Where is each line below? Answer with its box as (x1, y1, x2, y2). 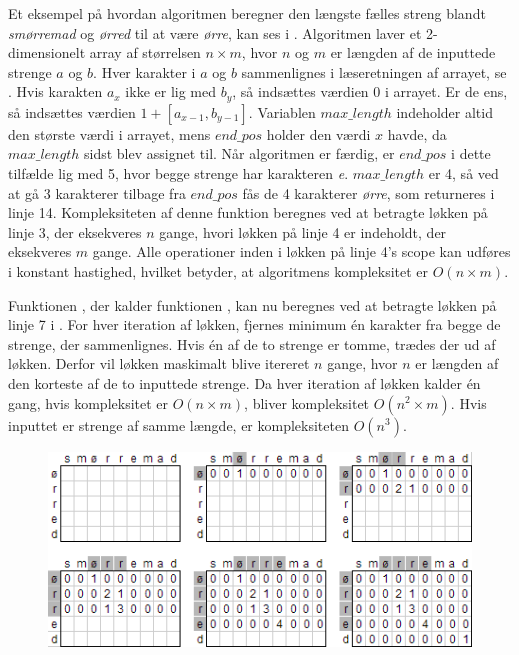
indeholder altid (396, 101, 493, 122)
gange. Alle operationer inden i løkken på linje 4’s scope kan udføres (92, 241, 511, 262)
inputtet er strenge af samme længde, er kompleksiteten (8, 414, 349, 435)
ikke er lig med (125, 81, 217, 102)
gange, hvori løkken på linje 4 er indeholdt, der (159, 221, 447, 242)
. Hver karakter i (93, 61, 196, 82)
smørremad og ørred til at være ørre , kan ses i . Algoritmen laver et (8, 22, 422, 43)
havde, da (387, 123, 447, 144)
